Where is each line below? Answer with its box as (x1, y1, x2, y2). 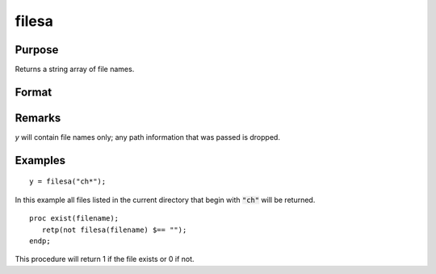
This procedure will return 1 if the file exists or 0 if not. (15, 255, 195, 264)
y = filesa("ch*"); (29, 177, 107, 186)
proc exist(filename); (29, 214, 119, 223)
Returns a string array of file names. (15, 65, 135, 74)
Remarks (15, 111, 61, 124)
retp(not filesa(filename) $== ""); (41, 225, 187, 234)
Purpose (15, 43, 59, 57)
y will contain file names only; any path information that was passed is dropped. (15, 132, 280, 141)
